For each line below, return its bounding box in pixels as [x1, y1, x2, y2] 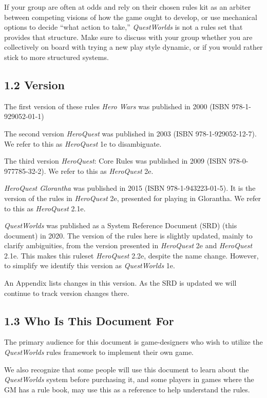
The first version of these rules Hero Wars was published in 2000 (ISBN [4, 101, 230, 111]
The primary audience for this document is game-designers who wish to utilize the [4, 336, 263, 347]
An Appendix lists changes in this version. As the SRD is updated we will [4, 277, 237, 288]
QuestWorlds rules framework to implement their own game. [4, 347, 194, 357]
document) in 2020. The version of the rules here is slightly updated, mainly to [4, 230, 253, 241]
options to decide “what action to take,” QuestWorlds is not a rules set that [4, 22, 243, 32]
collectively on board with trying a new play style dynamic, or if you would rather [4, 42, 263, 52]
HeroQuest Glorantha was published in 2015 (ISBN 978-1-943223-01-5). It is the [4, 183, 256, 193]
